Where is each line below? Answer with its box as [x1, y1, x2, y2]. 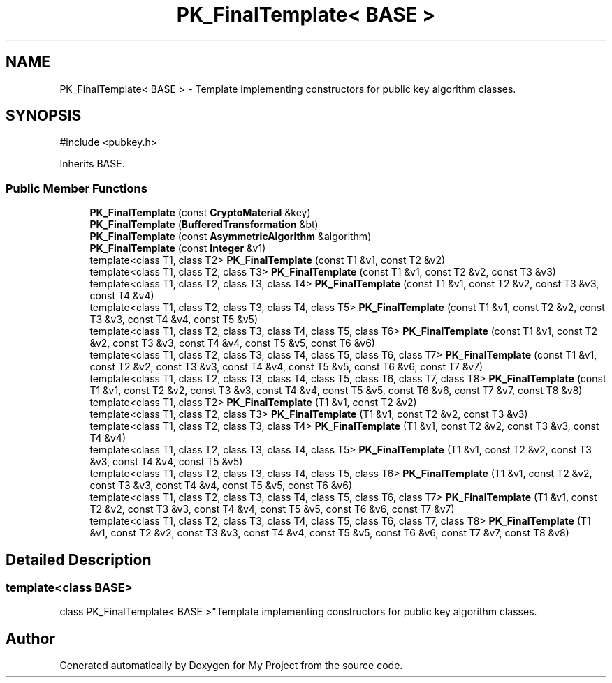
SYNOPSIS [6, 107, 82, 125]
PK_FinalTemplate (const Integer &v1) [89, 242, 266, 255]
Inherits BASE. [59, 158, 125, 170]
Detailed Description [6, 550, 152, 569]
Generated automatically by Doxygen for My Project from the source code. [59, 659, 403, 672]
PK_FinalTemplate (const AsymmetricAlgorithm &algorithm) [89, 230, 372, 243]
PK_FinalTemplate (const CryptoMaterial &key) [89, 207, 311, 219]
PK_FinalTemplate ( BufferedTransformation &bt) [89, 218, 319, 231]
